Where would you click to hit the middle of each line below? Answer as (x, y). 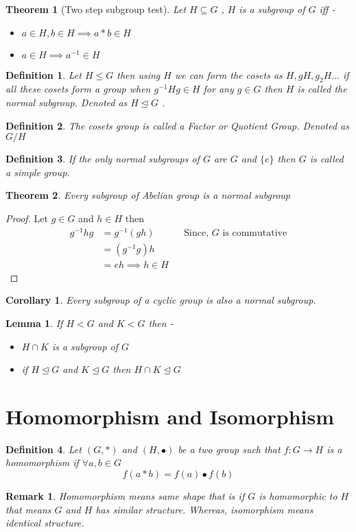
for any (218, 89)
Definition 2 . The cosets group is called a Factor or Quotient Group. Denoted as (177, 125)
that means (28, 509)
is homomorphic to (298, 496)
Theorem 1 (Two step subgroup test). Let (96, 9)
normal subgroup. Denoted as (67, 102)
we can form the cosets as (228, 74)
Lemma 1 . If (34, 323)
